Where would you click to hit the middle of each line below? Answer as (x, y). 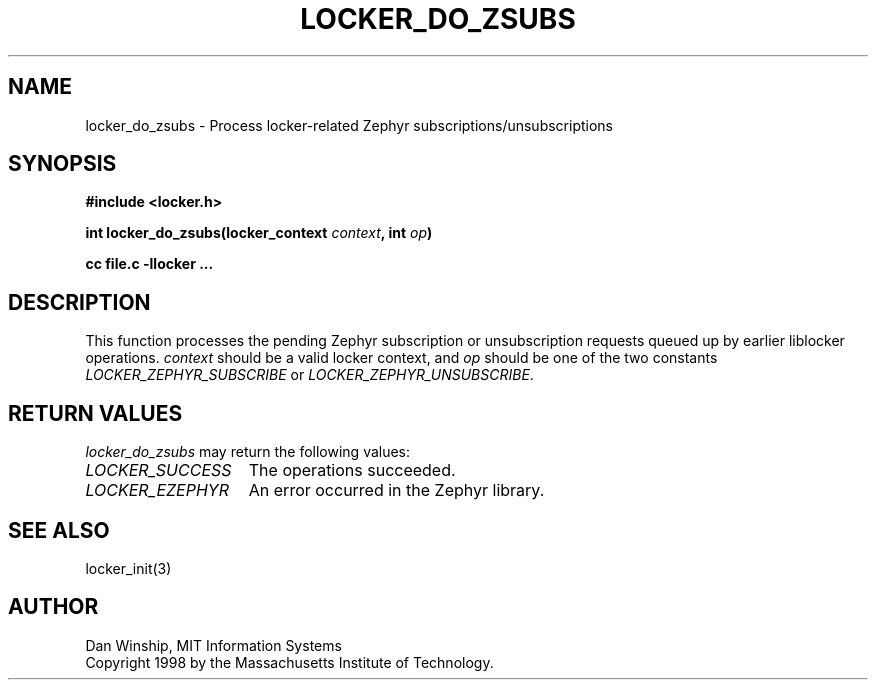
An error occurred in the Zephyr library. (396, 490)
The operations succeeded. (352, 470)
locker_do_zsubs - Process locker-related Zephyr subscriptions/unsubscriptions (349, 125)
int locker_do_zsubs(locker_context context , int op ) (259, 233)
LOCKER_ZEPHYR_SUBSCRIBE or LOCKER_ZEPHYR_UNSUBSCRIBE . (309, 375)
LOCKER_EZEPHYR (157, 490)
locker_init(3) (128, 568)
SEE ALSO (59, 530)
